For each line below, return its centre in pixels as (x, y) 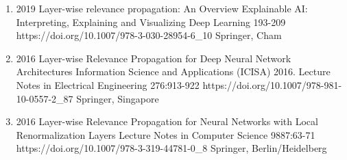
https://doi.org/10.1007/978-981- (272, 84)
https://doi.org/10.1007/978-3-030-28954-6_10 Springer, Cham (149, 35)
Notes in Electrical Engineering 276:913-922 (108, 84)
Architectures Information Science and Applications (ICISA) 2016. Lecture (173, 71)
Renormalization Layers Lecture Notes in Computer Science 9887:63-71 (166, 134)
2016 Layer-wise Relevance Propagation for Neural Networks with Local (167, 121)
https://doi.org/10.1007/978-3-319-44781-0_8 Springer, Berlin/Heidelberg (171, 148)
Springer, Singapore (118, 98)
